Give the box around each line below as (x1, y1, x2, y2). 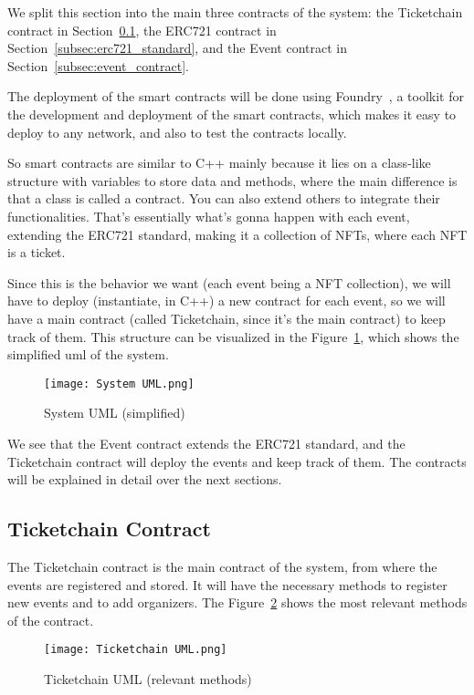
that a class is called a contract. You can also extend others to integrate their (7, 189, 440, 208)
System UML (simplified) (44, 403, 185, 422)
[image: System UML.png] (44, 377, 195, 390)
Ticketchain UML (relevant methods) (44, 669, 252, 688)
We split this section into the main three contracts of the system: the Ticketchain (7, 3, 463, 21)
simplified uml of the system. (7, 345, 169, 364)
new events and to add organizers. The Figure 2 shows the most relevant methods (7, 593, 468, 612)
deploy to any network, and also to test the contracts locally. (7, 122, 347, 141)
